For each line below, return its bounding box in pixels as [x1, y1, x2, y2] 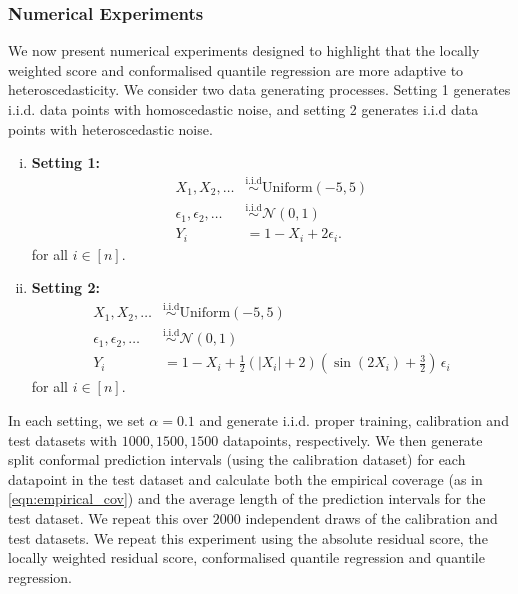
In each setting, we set [8, 410, 145, 431]
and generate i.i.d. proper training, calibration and [199, 410, 509, 431]
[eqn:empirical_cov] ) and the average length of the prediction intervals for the [8, 488, 486, 509]
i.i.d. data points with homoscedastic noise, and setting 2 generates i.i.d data [8, 99, 479, 119]
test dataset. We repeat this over [8, 508, 209, 529]
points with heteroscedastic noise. [8, 118, 213, 139]
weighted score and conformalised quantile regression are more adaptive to [8, 59, 464, 80]
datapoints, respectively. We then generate [222, 429, 483, 450]
